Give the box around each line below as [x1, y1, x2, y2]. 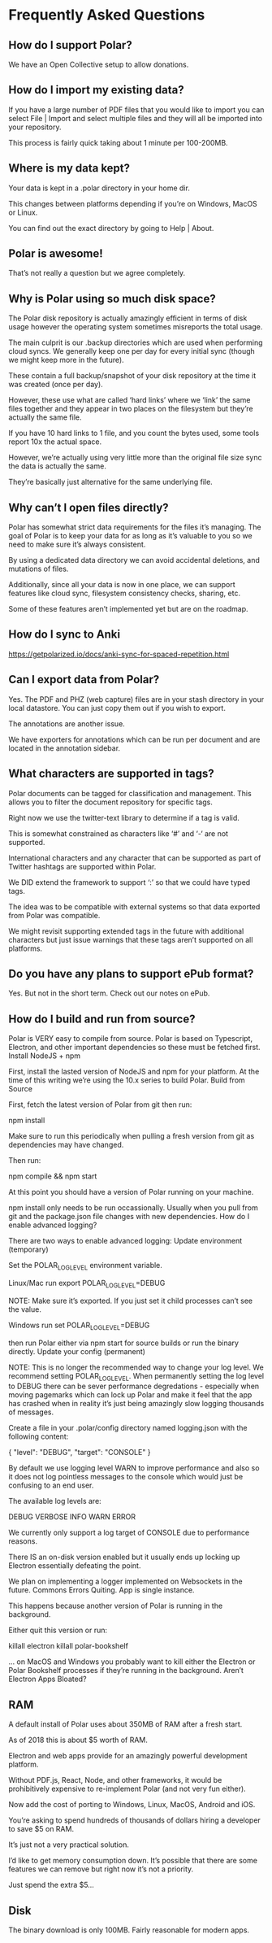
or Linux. [8, 207, 38, 217]
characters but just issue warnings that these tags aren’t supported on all [8, 934, 253, 944]
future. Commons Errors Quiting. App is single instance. [8, 1585, 195, 1595]
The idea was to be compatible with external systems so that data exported [8, 901, 261, 912]
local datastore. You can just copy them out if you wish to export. [8, 703, 226, 712]
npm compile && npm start [8, 1171, 97, 1181]
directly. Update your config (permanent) [8, 1346, 146, 1356]
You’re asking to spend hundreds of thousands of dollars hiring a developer [8, 1815, 261, 1825]
